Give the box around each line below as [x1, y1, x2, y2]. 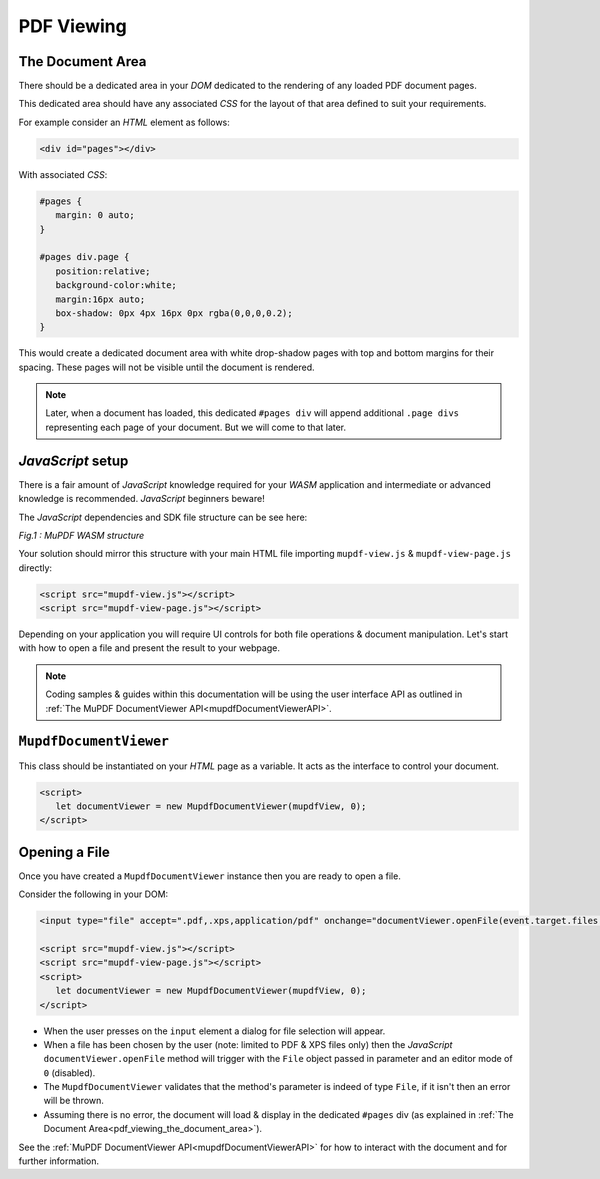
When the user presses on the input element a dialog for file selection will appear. [43, 1025, 386, 1037]
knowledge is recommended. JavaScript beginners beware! [18, 493, 265, 505]
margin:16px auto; [55, 293, 146, 305]
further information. [18, 1155, 100, 1167]
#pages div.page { [39, 251, 130, 263]
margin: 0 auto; [55, 210, 135, 221]
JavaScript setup [18, 452, 129, 469]
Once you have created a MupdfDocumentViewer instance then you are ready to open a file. [18, 870, 402, 882]
